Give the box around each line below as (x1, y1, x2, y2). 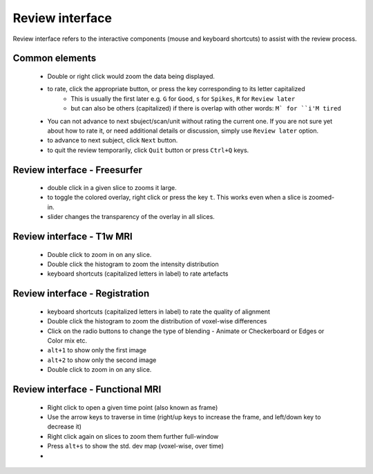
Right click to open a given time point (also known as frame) (47, 403, 218, 411)
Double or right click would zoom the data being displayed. (47, 72, 216, 80)
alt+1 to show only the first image (47, 346, 146, 354)
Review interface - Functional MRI (12, 383, 162, 395)
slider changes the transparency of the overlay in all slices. (47, 213, 216, 221)
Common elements (12, 53, 97, 64)
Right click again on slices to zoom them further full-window (47, 432, 219, 440)
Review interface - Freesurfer (12, 164, 143, 176)
